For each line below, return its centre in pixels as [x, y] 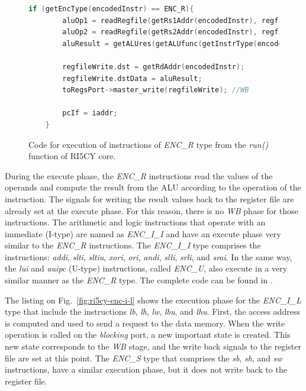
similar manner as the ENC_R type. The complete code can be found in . [139, 280]
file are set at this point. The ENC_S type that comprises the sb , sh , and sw [144, 358]
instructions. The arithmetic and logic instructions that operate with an [135, 222]
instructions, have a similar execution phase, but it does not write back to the [146, 369]
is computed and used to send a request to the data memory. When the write [145, 323]
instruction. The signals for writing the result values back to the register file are [149, 198]
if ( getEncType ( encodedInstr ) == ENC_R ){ [111, 9]
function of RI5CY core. [72, 156]
